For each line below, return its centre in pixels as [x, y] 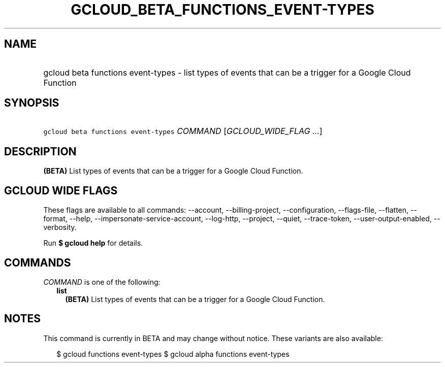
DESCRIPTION [40, 151]
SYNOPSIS [32, 103]
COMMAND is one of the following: [102, 282]
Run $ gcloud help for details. [93, 243]
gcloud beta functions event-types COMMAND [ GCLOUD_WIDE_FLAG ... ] [183, 131]
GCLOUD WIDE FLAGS [61, 190]
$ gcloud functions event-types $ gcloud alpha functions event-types [173, 354]
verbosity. [60, 227]
